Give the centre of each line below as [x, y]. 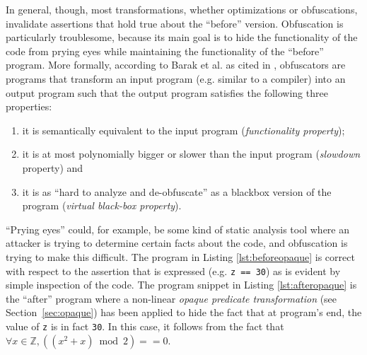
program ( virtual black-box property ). [102, 205]
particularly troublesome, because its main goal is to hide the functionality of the [182, 37]
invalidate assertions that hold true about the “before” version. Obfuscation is [175, 23]
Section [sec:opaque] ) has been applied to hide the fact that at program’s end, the [184, 312]
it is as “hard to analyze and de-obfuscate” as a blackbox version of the [177, 191]
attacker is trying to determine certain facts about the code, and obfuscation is [177, 243]
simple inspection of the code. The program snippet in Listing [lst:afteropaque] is [181, 285]
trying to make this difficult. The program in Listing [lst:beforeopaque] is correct [180, 256]
